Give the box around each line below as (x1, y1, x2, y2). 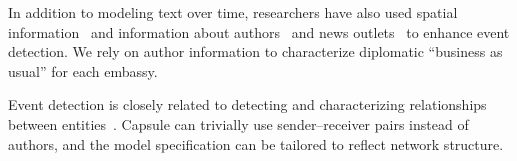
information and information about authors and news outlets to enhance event (8, 21, 510, 42)
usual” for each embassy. (8, 60, 158, 81)
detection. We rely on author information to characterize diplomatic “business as (8, 41, 503, 62)
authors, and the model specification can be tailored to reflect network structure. (8, 133, 504, 154)
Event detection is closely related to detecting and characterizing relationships (8, 94, 487, 115)
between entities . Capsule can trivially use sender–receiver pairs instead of (8, 113, 469, 134)
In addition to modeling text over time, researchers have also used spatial (8, 2, 458, 22)
